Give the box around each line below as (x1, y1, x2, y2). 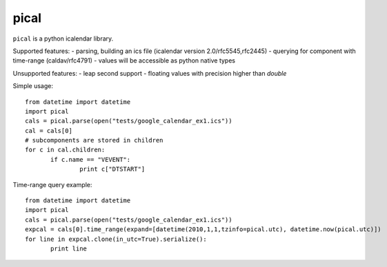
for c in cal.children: (25, 146, 106, 154)
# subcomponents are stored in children (25, 136, 163, 145)
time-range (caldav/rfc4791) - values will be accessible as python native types (12, 56, 236, 65)
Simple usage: (12, 82, 54, 90)
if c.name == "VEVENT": (50, 156, 131, 163)
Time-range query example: (12, 180, 92, 189)
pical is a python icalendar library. (12, 34, 114, 43)
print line (50, 244, 88, 253)
